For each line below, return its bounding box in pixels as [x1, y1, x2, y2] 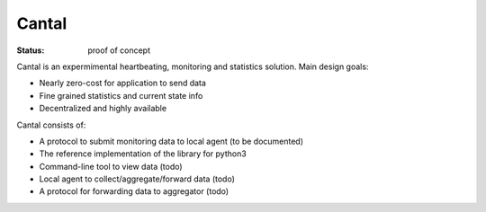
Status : [16, 45, 45, 56]
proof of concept [87, 45, 151, 56]
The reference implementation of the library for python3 [39, 148, 247, 159]
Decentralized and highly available [39, 103, 166, 114]
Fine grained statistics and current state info [39, 90, 203, 101]
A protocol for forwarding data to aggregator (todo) [39, 186, 229, 197]
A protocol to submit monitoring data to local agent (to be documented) [39, 136, 304, 146]
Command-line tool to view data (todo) [39, 161, 184, 172]
